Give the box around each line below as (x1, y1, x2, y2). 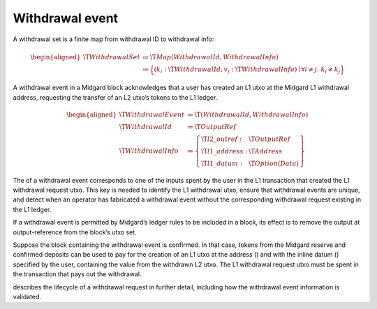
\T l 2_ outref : (201, 135, 242, 143)
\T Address (249, 147, 283, 155)
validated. (13, 292, 42, 301)
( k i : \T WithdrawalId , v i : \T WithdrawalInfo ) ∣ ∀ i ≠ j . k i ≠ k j (154, 65, 341, 75)
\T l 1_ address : (201, 147, 248, 155)
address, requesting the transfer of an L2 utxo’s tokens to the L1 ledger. (13, 93, 218, 101)
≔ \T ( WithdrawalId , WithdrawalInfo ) (186, 110, 309, 119)
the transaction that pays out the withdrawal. (13, 270, 142, 278)
